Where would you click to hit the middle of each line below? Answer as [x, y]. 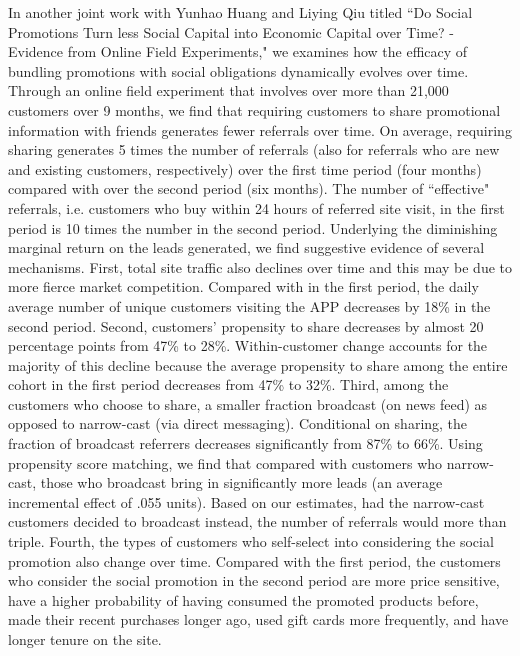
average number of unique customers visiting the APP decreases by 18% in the [249, 305]
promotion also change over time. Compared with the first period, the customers [254, 560]
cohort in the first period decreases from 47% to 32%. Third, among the [228, 384]
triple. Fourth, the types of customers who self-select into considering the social [251, 541]
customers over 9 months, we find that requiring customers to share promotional [254, 109]
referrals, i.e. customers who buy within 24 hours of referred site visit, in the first [256, 207]
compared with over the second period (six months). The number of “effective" [249, 188]
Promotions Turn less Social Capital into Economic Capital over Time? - [231, 31]
